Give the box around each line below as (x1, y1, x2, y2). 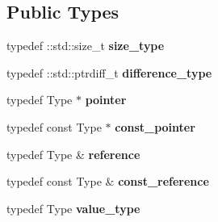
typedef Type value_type (6, 199, 140, 216)
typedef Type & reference (6, 145, 140, 162)
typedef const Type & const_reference (6, 173, 209, 190)
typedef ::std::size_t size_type (6, 37, 165, 54)
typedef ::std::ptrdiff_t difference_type (6, 64, 212, 81)
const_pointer (115, 118, 195, 135)
